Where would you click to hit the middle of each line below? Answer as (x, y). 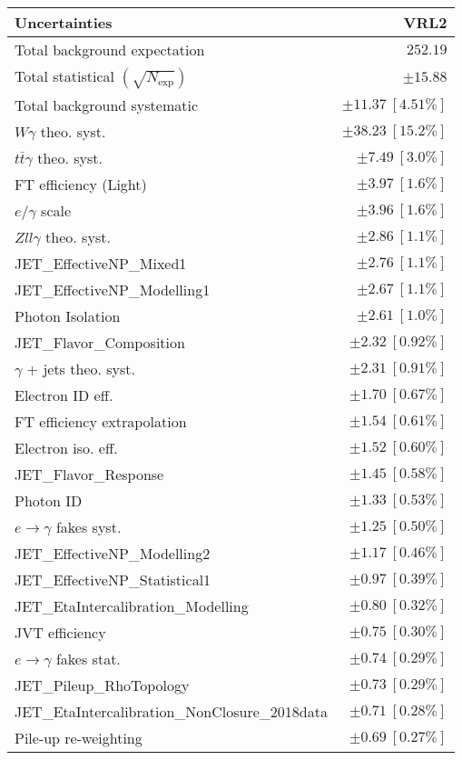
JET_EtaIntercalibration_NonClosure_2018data (171, 711)
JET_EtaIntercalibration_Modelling (132, 606)
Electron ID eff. (64, 395)
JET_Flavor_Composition (100, 342)
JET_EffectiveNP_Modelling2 (113, 553)
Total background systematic (107, 105)
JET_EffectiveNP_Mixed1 (101, 263)
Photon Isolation (68, 316)
